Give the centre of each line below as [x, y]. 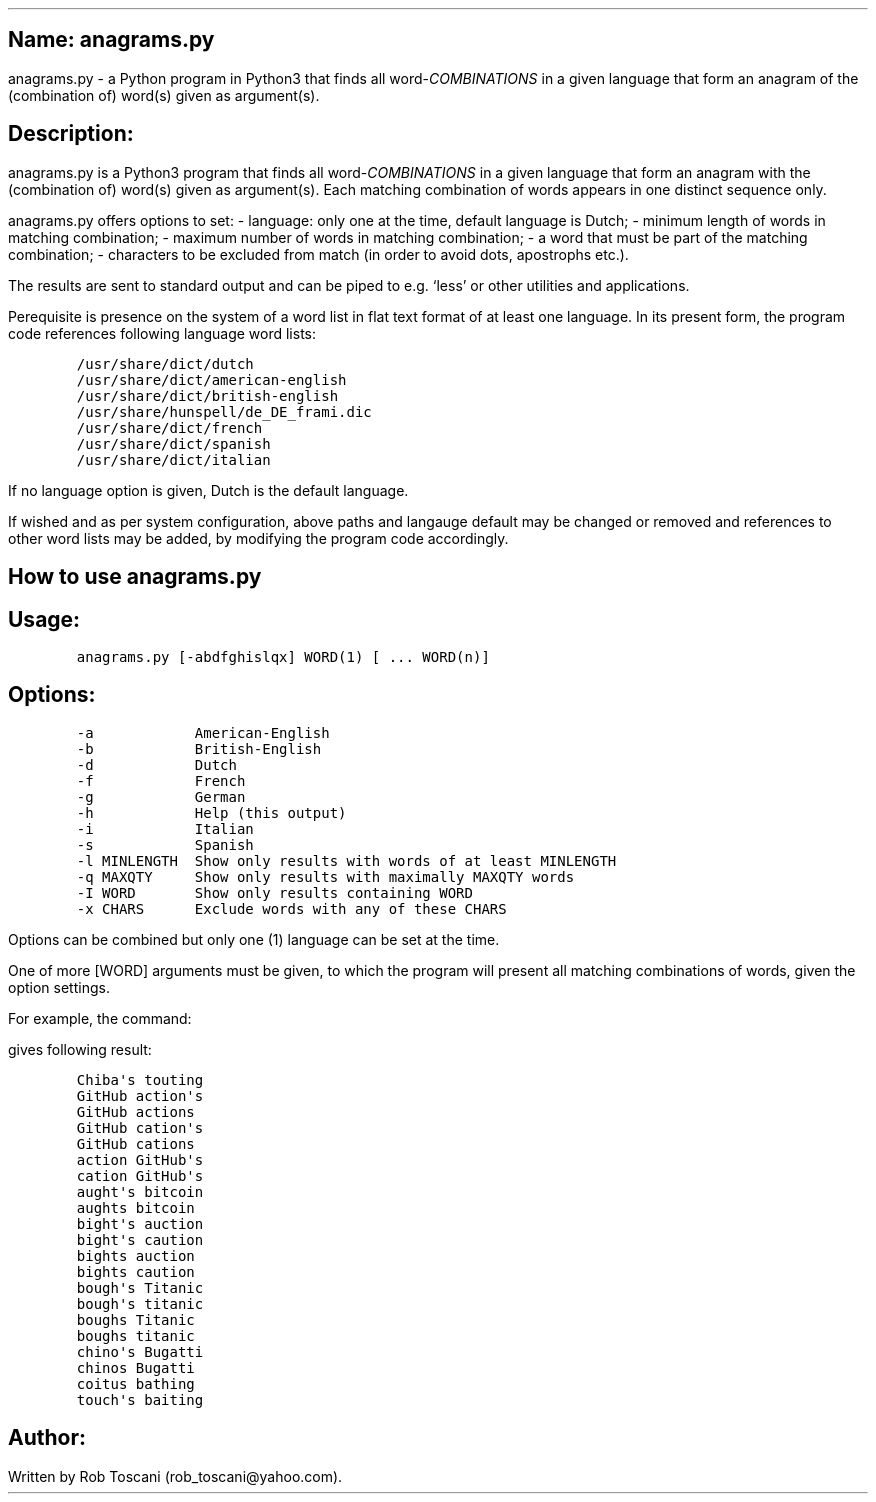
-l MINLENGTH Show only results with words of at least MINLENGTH [346, 860]
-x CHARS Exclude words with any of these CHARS [291, 908]
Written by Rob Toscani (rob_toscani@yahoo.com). [175, 1476]
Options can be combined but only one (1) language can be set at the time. [254, 939]
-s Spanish [165, 844]
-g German [161, 796]
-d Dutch [156, 764]
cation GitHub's [140, 1175]
